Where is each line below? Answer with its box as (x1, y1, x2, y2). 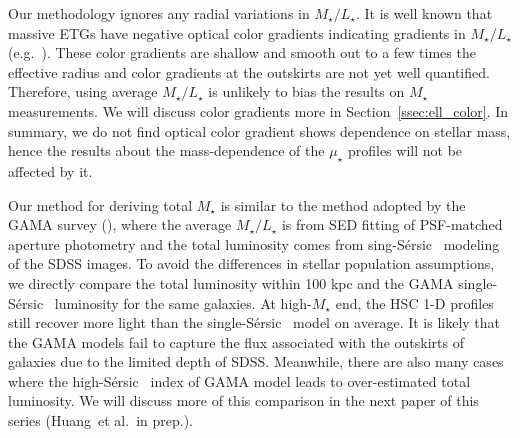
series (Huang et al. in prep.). (8, 410, 193, 431)
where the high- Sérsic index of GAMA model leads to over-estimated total (8, 370, 471, 391)
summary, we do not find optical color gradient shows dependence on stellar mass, (8, 120, 511, 141)
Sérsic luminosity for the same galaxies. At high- (8, 292, 312, 313)
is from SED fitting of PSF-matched (281, 214, 503, 235)
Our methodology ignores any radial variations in (8, 3, 310, 23)
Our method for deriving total (8, 194, 193, 215)
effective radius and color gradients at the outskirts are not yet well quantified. (8, 61, 490, 82)
